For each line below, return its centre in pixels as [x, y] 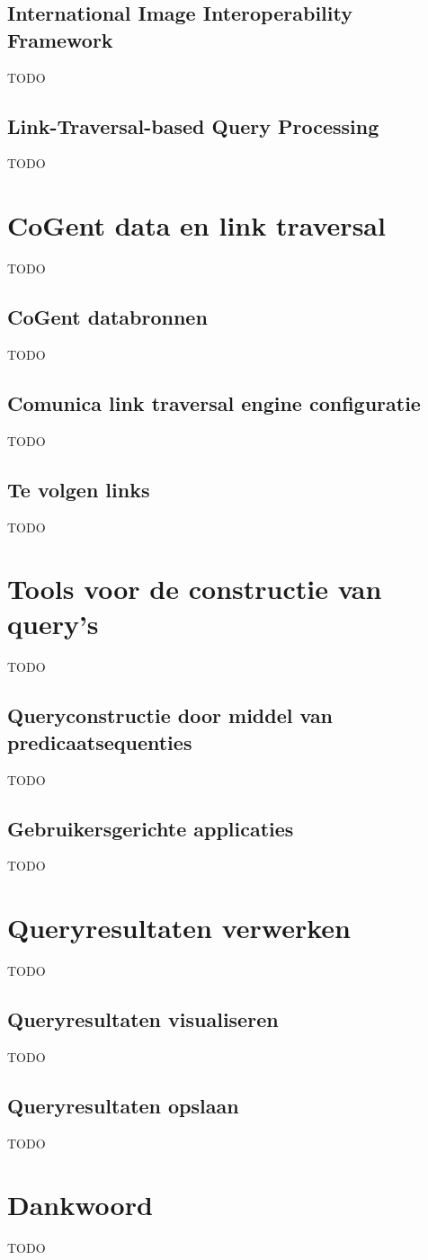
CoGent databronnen [107, 317]
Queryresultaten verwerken [179, 928]
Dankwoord [80, 1205]
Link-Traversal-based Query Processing [193, 125]
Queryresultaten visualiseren [143, 1019]
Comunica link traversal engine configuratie [214, 402]
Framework [60, 39]
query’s [53, 624]
